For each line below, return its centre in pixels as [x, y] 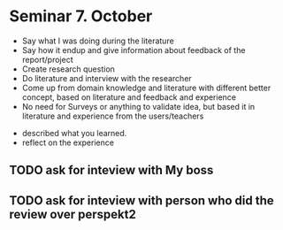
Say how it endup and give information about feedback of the [134, 50]
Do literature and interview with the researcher [107, 78]
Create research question [68, 69]
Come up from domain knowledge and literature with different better [146, 88]
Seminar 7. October [81, 16]
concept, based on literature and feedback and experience [129, 97]
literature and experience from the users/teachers [113, 116]
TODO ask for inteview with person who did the [141, 200]
